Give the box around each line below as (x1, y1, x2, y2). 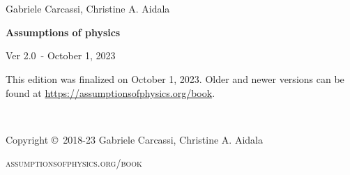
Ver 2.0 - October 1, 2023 (6, 48, 116, 63)
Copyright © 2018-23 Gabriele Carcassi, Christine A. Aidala (6, 132, 263, 146)
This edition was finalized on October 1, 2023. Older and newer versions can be (6, 71, 344, 86)
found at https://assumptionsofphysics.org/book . (6, 85, 215, 100)
